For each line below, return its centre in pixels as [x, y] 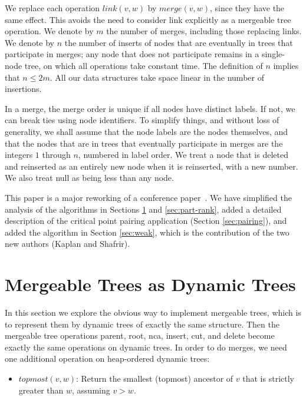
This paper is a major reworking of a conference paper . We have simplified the [148, 197]
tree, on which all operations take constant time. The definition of [144, 65]
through [56, 155]
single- [273, 54]
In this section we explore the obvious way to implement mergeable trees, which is [153, 312]
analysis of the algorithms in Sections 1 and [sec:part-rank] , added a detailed [143, 209]
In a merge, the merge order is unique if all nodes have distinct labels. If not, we [150, 108]
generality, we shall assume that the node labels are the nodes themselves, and [147, 131]
